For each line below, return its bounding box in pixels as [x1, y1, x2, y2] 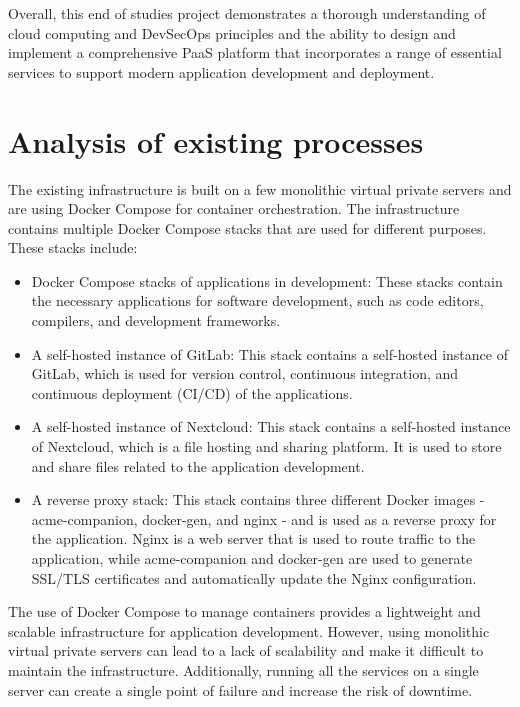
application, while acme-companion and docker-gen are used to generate [31, 548, 473, 568]
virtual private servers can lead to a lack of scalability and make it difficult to [8, 640, 484, 661]
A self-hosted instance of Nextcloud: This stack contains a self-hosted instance [31, 416, 511, 437]
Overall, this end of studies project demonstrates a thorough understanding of [8, 3, 486, 23]
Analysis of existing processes [8, 120, 424, 161]
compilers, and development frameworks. [31, 310, 281, 331]
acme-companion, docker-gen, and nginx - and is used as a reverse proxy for [31, 508, 497, 529]
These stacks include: [8, 237, 138, 258]
